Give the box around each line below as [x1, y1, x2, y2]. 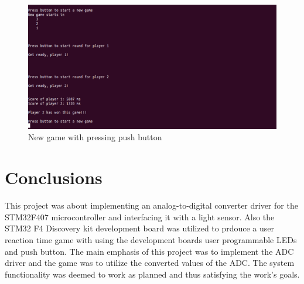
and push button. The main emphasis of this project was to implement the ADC [5, 245, 294, 257]
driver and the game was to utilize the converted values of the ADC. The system [5, 257, 295, 269]
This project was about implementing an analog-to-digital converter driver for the [5, 199, 298, 212]
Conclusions [5, 165, 103, 189]
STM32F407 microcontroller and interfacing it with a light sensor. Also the [5, 210, 275, 223]
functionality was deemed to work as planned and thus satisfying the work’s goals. [5, 268, 300, 280]
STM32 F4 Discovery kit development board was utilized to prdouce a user [5, 222, 275, 234]
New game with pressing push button [28, 131, 162, 143]
